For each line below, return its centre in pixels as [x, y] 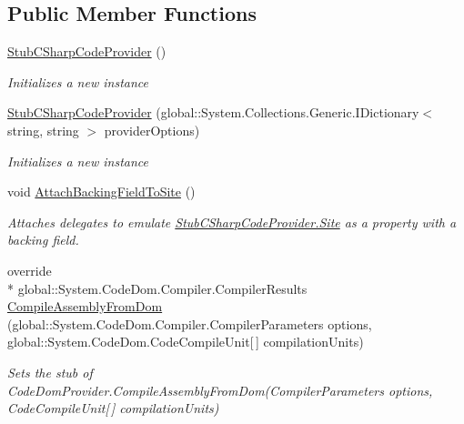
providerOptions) [152, 130]
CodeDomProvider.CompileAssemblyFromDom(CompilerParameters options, [220, 390]
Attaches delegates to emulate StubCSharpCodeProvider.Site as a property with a [232, 222]
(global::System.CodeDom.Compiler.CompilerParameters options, [190, 323]
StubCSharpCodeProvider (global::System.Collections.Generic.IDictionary [213, 112]
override [30, 270]
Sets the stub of [50, 372]
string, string [43, 130]
